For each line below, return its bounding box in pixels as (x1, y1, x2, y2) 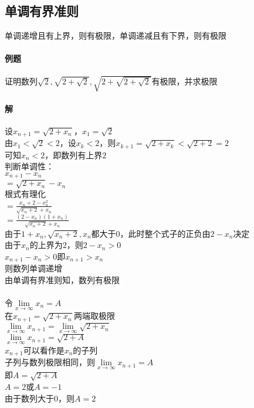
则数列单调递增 (5, 262, 62, 274)
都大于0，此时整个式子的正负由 (91, 227, 211, 239)
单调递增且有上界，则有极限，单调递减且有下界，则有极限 (5, 29, 226, 42)
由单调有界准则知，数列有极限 (5, 273, 120, 285)
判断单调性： (5, 160, 54, 172)
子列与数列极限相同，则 (5, 356, 95, 368)
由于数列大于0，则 (5, 392, 74, 404)
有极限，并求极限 (151, 74, 218, 87)
